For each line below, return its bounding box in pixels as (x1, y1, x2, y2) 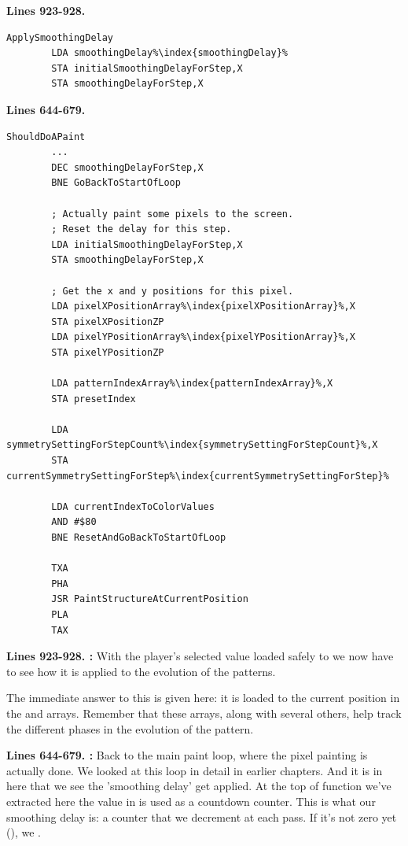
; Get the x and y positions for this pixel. (51, 285, 294, 297)
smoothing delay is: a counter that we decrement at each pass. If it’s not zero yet (6, 808, 397, 825)
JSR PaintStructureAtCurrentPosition (51, 593, 248, 605)
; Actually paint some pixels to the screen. (51, 208, 294, 220)
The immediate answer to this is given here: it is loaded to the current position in (6, 689, 400, 706)
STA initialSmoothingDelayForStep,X (51, 62, 243, 74)
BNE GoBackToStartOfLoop (51, 177, 181, 189)
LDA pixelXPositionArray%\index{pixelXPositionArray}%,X (51, 301, 355, 312)
